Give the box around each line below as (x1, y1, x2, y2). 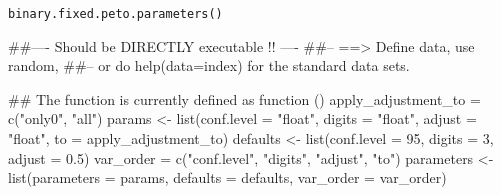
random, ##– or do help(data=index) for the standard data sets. (8, 55, 410, 76)
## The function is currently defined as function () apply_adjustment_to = (8, 88, 481, 109)
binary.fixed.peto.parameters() (8, 7, 223, 21)
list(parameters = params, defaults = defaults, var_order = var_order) (8, 167, 447, 188)
